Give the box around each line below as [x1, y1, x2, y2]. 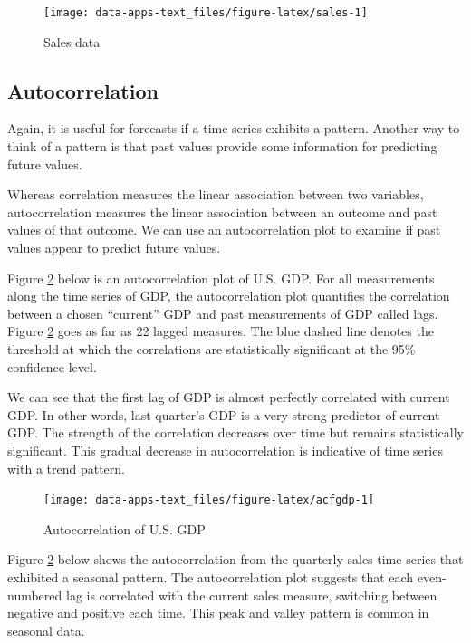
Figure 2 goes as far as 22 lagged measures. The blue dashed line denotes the [7, 321, 434, 341]
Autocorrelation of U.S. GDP [43, 519, 206, 538]
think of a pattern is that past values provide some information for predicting [7, 137, 437, 156]
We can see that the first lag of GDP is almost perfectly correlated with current [7, 388, 450, 407]
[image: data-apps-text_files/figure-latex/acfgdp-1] [43, 494, 375, 507]
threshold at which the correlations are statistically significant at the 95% [7, 339, 416, 358]
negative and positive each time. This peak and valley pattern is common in [7, 603, 429, 622]
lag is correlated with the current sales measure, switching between [65, 585, 437, 604]
